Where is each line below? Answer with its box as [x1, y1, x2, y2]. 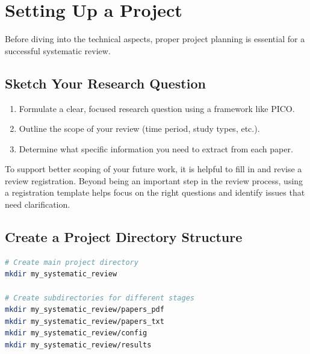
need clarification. [5, 198, 70, 211]
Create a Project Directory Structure [5, 228, 243, 246]
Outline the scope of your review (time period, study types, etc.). [19, 122, 260, 135]
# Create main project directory [5, 258, 138, 267]
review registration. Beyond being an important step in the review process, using [5, 174, 303, 187]
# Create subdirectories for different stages [5, 293, 194, 302]
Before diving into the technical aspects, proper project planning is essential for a [5, 33, 305, 45]
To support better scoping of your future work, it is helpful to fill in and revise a [5, 163, 302, 175]
